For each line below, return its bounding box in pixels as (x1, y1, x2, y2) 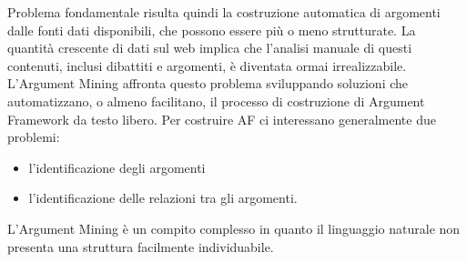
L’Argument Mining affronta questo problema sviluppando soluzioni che (7, 74, 409, 93)
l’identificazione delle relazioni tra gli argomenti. (28, 188, 298, 207)
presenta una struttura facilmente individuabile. (7, 237, 274, 256)
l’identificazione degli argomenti (28, 157, 206, 176)
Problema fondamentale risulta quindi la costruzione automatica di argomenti (7, 3, 441, 21)
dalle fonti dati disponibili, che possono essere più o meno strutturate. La (7, 20, 416, 39)
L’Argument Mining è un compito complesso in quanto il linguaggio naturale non (7, 218, 461, 237)
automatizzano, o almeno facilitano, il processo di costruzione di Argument (7, 91, 425, 110)
